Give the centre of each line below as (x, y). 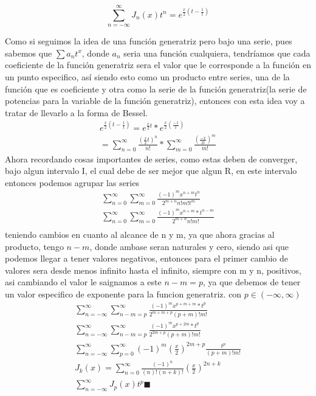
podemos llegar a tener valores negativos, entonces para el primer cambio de (146, 258)
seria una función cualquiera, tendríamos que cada (217, 53)
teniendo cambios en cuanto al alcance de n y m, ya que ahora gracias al (140, 234)
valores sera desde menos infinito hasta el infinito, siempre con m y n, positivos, (153, 270)
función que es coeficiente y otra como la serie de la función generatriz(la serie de (156, 89)
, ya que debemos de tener (252, 282)
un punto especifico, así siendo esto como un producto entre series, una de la (147, 76)
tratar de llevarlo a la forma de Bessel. (76, 112)
